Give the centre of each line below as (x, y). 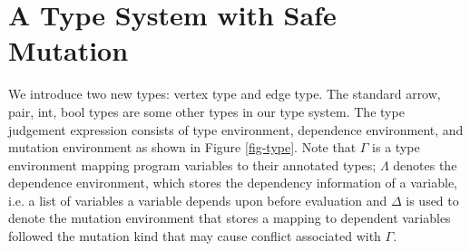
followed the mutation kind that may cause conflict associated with (195, 236)
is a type (396, 147)
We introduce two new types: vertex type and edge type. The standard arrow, (225, 94)
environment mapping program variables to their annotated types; (192, 164)
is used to (432, 200)
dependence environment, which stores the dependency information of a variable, (233, 183)
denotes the (425, 164)
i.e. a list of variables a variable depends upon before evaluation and (198, 200)
